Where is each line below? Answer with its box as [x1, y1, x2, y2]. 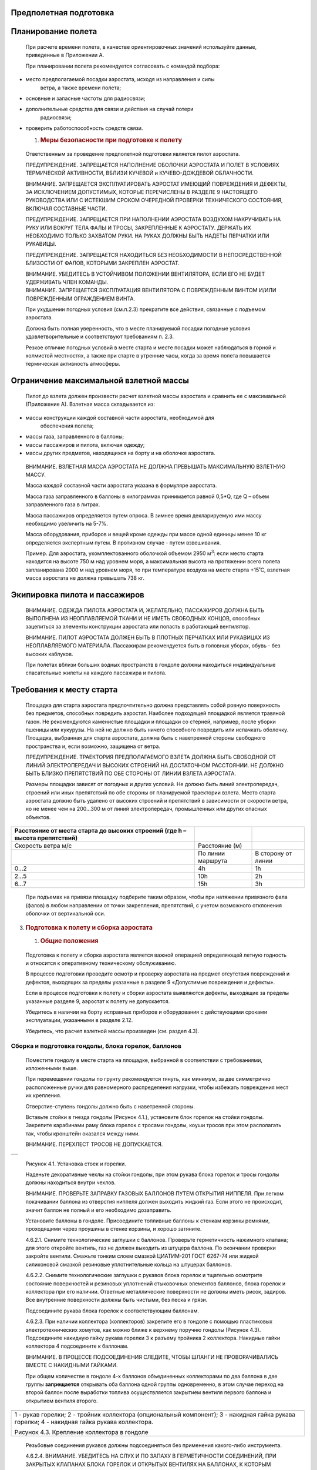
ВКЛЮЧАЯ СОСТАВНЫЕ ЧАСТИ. [25, 205, 107, 212]
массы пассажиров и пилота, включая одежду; [25, 441, 145, 448]
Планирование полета [11, 26, 97, 36]
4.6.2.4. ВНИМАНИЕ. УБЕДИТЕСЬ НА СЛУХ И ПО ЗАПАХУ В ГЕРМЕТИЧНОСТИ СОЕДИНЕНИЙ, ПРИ [25, 1452, 276, 1459]
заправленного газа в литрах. [25, 501, 100, 508]
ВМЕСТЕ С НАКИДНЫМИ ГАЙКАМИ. [25, 1362, 118, 1369]
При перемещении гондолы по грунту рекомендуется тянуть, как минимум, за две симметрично [25, 1075, 271, 1083]
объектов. [25, 813, 51, 820]
